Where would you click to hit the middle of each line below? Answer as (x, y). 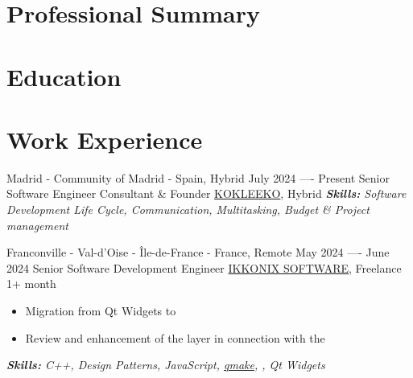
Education (64, 76)
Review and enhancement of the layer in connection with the (175, 337)
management (37, 225)
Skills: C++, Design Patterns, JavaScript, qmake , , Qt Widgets (166, 365)
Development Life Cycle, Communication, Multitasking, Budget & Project (188, 210)
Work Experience (105, 139)
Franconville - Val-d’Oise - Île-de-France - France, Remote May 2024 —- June (198, 252)
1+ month (31, 283)
